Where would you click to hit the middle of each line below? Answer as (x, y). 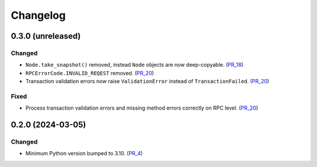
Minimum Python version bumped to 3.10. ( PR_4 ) (84, 154)
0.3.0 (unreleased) (46, 36)
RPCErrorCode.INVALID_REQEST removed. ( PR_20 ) (90, 73)
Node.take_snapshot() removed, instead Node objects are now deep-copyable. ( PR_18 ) (134, 65)
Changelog (38, 15)
